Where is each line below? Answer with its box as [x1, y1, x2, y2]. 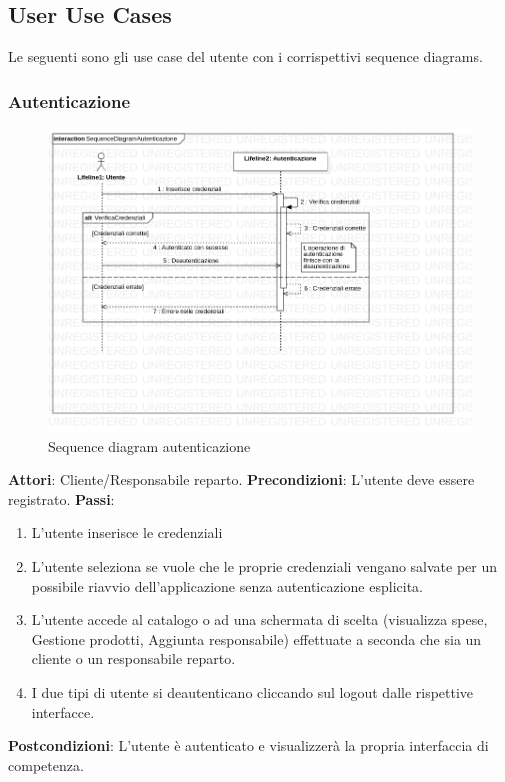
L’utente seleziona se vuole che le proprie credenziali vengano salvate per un [31, 556, 498, 577]
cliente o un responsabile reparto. [31, 648, 236, 669]
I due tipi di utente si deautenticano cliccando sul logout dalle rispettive [31, 682, 474, 702]
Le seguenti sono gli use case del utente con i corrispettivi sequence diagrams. [8, 46, 483, 67]
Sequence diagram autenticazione [48, 435, 251, 456]
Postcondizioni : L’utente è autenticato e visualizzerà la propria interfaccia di [8, 735, 489, 756]
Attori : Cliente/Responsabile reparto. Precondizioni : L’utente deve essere [8, 469, 475, 490]
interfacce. [31, 701, 95, 722]
